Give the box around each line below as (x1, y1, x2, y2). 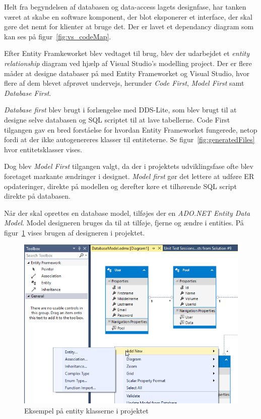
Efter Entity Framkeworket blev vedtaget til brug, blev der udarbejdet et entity (4, 48, 250, 58)
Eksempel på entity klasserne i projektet (24, 405, 149, 415)
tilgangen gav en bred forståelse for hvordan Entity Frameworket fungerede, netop (4, 124, 257, 135)
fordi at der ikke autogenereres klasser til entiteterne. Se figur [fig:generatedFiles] (4, 134, 255, 145)
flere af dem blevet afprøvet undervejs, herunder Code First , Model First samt (4, 78, 244, 88)
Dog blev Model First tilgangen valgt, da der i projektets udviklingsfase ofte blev (4, 161, 253, 171)
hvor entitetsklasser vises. (4, 144, 83, 154)
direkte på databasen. (4, 191, 71, 201)
